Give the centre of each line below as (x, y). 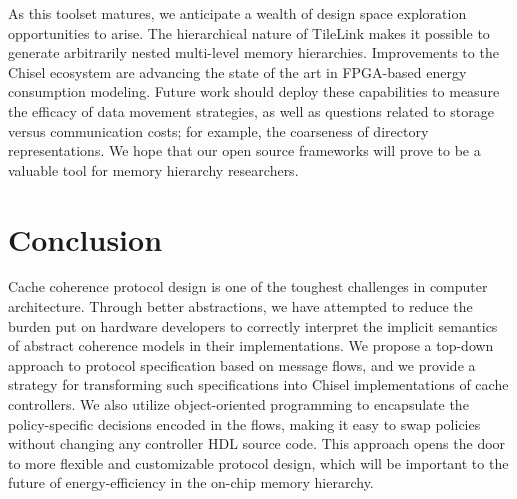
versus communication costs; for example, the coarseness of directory (218, 130)
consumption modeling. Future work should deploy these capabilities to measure (254, 91)
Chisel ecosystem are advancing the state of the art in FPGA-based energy (237, 71)
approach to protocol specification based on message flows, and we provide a (242, 364)
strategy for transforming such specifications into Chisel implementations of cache (258, 384)
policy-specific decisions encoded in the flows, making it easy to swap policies (244, 423)
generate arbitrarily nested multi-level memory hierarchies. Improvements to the (253, 52)
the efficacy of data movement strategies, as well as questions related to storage (251, 110)
